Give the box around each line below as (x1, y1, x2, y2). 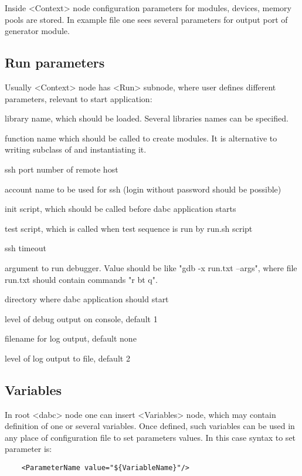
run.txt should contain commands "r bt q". (5, 273, 158, 285)
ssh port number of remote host (5, 163, 118, 175)
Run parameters (5, 53, 105, 72)
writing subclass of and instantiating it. (5, 143, 147, 156)
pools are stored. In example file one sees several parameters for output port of (5, 13, 288, 25)
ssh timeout (5, 242, 46, 254)
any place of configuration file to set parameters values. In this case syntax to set (5, 431, 296, 443)
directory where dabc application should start (5, 293, 169, 305)
